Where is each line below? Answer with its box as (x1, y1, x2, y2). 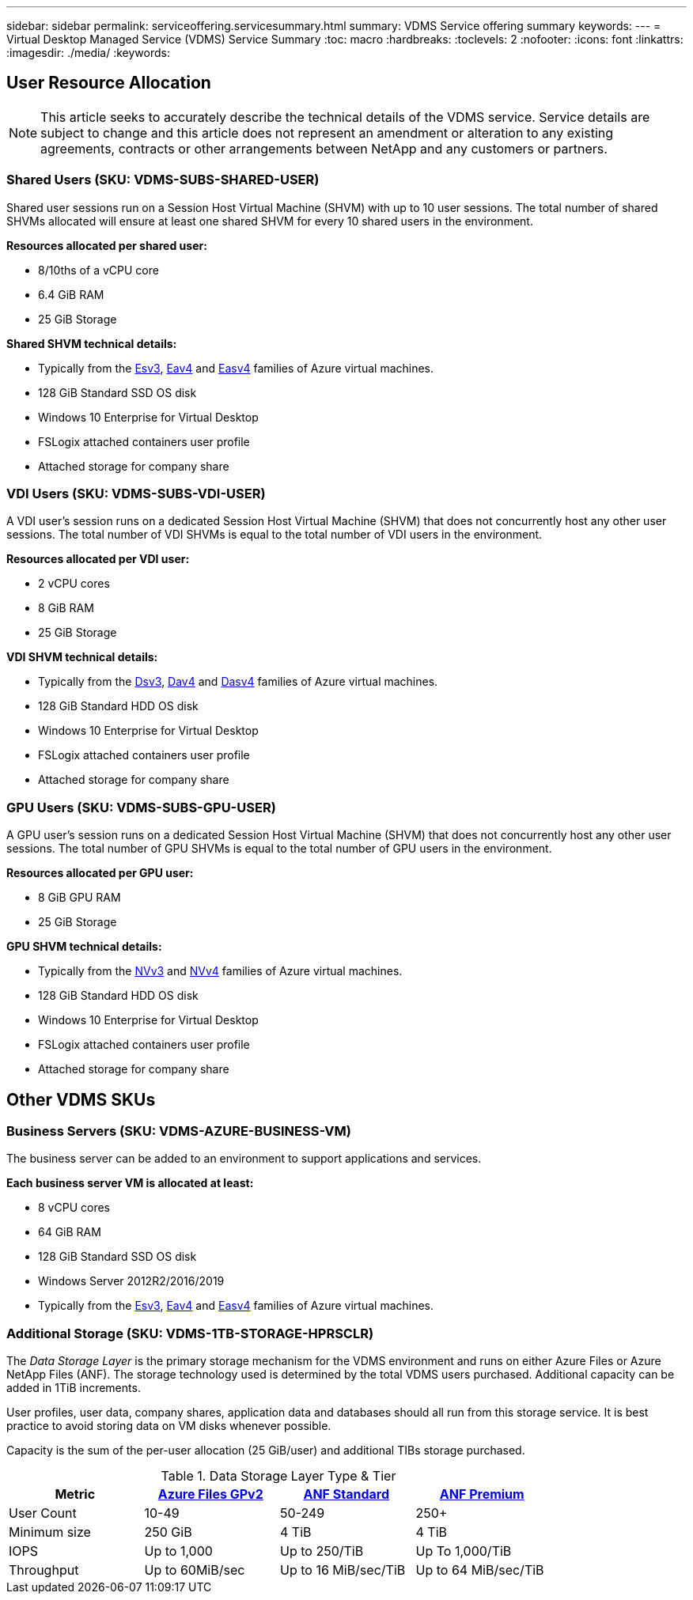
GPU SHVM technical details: (6, 940, 162, 954)
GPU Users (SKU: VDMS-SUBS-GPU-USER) (6, 799, 276, 815)
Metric (55, 1486, 96, 1503)
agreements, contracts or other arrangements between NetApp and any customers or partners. (40, 140, 608, 157)
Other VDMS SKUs (6, 1089, 156, 1110)
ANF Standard (303, 1486, 390, 1503)
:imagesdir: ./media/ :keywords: (6, 46, 170, 59)
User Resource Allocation (6, 73, 211, 93)
